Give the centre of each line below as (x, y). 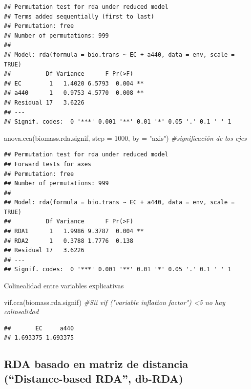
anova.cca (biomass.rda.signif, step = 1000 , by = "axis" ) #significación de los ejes (125, 138)
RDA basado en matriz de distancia (96, 364)
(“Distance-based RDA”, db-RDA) (94, 378)
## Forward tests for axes (48, 164)
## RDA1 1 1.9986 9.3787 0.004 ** (74, 231)
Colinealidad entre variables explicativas (64, 286)
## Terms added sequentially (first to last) (79, 16)
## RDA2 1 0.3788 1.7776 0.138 (69, 241)
